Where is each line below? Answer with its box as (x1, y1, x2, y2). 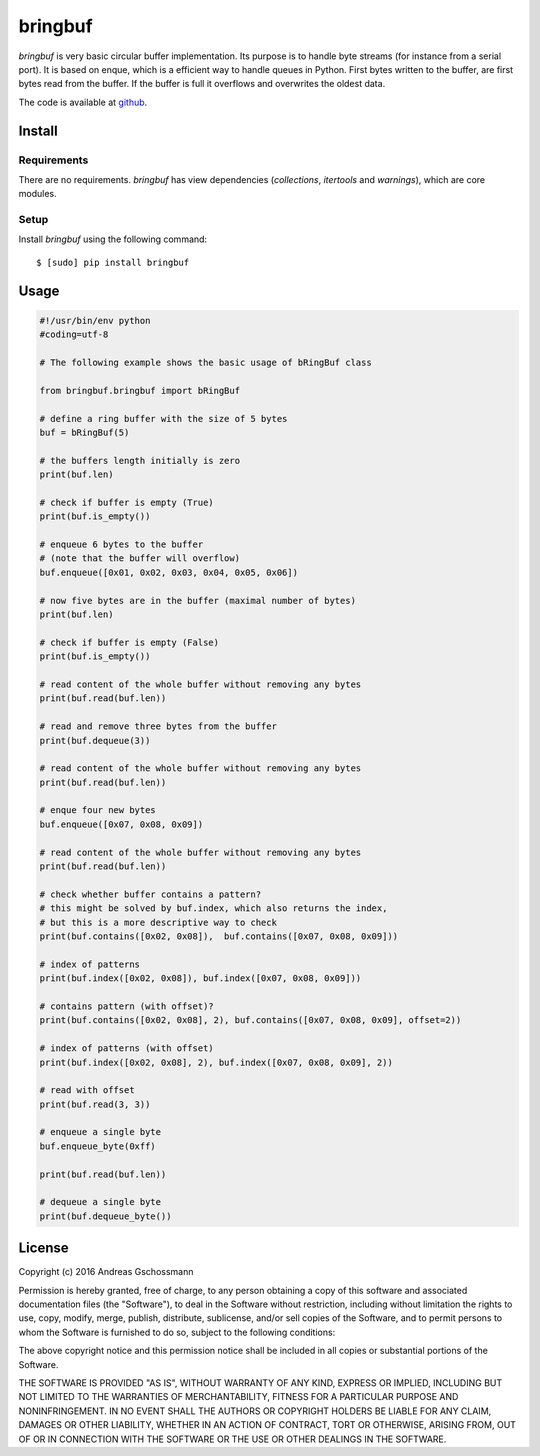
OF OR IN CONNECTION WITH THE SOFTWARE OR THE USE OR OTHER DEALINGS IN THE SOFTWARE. (18, 1433, 447, 1445)
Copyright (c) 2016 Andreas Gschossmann (18, 1266, 194, 1278)
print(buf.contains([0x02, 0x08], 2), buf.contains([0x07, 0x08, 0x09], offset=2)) (39, 1015, 462, 1026)
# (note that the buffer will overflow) (39, 553, 240, 564)
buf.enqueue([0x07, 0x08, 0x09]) (39, 818, 204, 830)
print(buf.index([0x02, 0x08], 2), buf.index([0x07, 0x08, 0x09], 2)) (39, 1056, 394, 1068)
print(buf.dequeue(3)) (39, 735, 151, 746)
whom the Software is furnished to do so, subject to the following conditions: (18, 1326, 336, 1338)
